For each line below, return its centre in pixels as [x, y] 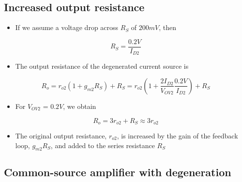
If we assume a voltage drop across [67, 27]
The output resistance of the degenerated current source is [102, 66]
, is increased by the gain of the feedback [177, 135]
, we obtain [80, 106]
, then [168, 27]
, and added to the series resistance [103, 145]
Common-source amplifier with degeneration [118, 172]
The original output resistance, [61, 135]
